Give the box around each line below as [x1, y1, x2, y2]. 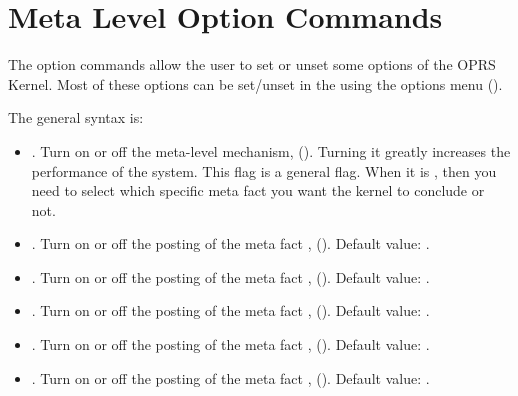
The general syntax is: [8, 107, 144, 128]
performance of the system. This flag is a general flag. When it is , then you [31, 160, 497, 181]
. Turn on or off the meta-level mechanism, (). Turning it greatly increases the [31, 140, 511, 161]
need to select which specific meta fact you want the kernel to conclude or [31, 180, 485, 201]
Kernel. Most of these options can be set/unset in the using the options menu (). [8, 73, 503, 94]
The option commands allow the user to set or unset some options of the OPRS [8, 54, 496, 75]
